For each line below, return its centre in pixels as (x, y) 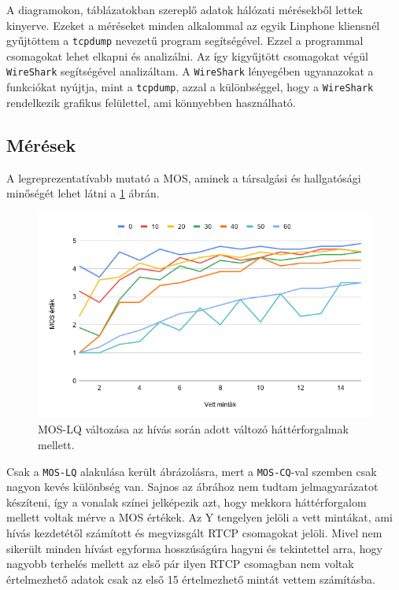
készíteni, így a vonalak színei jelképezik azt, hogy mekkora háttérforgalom (187, 501)
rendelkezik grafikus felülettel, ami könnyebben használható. (151, 102)
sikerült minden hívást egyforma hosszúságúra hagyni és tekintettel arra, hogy (194, 548)
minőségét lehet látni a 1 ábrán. (83, 193)
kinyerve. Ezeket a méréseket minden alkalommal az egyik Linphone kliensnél (193, 25)
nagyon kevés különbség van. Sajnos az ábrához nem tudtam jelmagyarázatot (192, 487)
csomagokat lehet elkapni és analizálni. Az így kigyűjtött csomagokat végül (187, 55)
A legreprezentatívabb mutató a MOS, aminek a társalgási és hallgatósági (184, 177)
